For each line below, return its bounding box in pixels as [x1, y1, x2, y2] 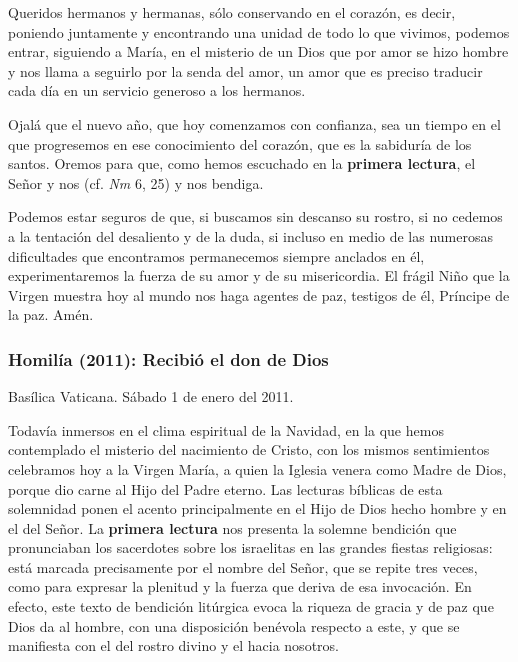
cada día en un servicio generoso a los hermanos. [8, 80, 306, 101]
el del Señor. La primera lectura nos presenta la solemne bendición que [8, 517, 457, 538]
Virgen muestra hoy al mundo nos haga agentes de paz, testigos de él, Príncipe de [8, 284, 510, 305]
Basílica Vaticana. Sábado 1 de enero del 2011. [8, 386, 294, 407]
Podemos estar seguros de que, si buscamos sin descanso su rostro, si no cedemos [8, 206, 503, 227]
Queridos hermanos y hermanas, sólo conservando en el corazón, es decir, [8, 2, 456, 22]
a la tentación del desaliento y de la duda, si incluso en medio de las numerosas [8, 225, 494, 246]
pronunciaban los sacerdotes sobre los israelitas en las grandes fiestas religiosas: [8, 537, 493, 558]
